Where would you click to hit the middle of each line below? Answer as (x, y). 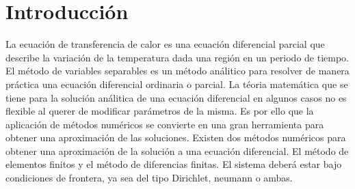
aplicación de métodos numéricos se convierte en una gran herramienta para (165, 124)
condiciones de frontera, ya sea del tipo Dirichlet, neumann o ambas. (149, 178)
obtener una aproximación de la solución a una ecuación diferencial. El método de (177, 150)
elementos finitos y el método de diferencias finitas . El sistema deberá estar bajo (174, 164)
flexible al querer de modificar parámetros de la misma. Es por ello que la (160, 111)
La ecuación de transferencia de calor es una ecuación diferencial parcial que (165, 44)
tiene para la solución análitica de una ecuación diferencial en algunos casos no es (176, 97)
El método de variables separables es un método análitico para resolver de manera (177, 71)
